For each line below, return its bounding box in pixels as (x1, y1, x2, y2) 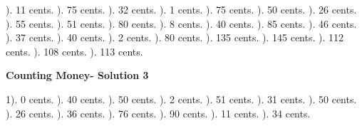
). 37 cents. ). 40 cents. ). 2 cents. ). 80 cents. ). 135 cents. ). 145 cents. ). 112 (6, 30, 344, 45)
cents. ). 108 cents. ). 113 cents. (6, 43, 143, 58)
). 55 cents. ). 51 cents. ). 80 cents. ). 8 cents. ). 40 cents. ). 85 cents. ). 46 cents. (6, 16, 357, 31)
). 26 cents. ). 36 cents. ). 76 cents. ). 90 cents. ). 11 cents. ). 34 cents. (6, 105, 311, 120)
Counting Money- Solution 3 (6, 68, 149, 83)
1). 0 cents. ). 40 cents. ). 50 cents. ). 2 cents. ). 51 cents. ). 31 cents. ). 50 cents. (6, 91, 357, 106)
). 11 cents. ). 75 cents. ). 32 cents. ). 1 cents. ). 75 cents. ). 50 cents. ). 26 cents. (6, 2, 357, 16)
